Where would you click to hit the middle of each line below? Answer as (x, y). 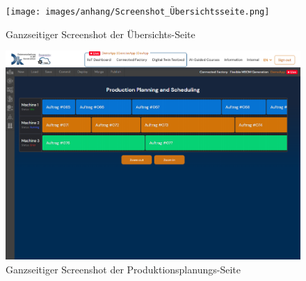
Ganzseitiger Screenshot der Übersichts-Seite (100, 34)
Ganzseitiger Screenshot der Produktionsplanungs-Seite (123, 269)
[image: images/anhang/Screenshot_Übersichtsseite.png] (138, 12)
